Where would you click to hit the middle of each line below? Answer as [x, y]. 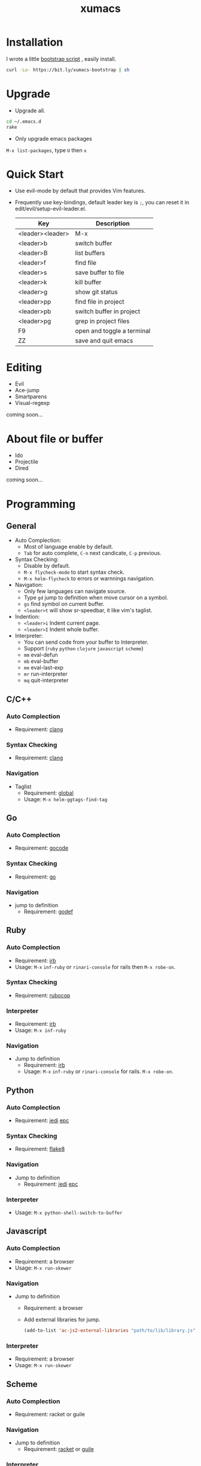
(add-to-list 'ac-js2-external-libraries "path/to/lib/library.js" [109, 1331]
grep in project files [102, 321]
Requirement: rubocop [42, 995]
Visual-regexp [32, 403]
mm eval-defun [41, 655]
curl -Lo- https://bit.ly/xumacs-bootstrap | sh [68, 70]
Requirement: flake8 [40, 1149]
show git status [96, 292]
